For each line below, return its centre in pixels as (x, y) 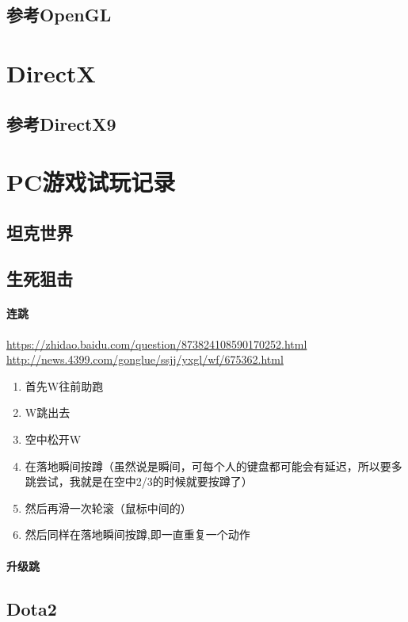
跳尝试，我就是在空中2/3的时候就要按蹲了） (139, 481)
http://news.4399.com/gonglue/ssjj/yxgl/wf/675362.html (145, 359)
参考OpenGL (59, 15)
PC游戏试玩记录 (91, 182)
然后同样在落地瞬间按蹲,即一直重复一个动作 (137, 534)
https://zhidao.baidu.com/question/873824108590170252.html (157, 343)
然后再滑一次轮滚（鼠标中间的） (108, 508)
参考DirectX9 (61, 123)
